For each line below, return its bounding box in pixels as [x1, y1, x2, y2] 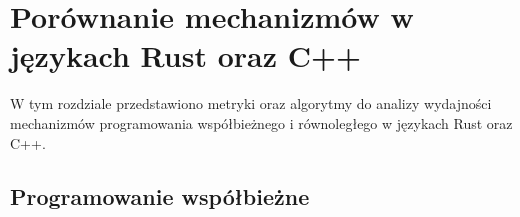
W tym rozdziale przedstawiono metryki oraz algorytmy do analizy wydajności [10, 93, 492, 114]
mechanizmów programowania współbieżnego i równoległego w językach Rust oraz [10, 112, 513, 133]
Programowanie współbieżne [10, 181, 310, 212]
